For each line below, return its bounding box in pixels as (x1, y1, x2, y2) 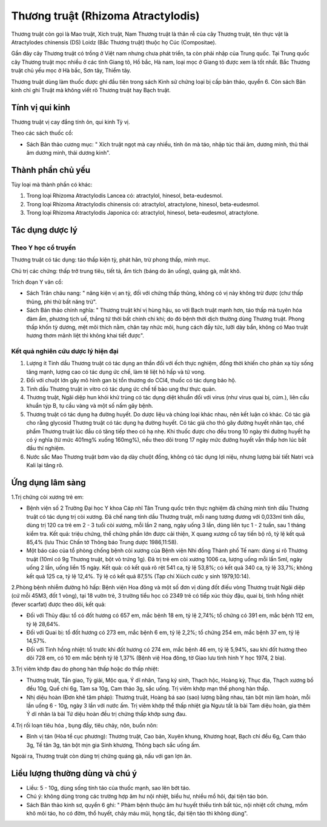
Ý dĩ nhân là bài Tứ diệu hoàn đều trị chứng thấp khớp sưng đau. (26, 711, 187, 718)
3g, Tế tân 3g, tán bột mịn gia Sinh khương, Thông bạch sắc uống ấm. (26, 741, 201, 749)
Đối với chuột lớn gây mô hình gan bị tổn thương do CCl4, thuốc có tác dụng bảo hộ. (26, 377, 237, 384)
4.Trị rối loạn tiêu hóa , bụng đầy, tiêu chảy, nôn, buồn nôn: (11, 721, 158, 729)
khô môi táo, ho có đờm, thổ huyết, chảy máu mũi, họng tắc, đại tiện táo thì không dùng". (26, 810, 248, 817)
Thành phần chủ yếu (11, 164, 91, 175)
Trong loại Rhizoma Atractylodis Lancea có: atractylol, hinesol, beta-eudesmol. (26, 192, 223, 200)
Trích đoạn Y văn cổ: (11, 278, 64, 285)
